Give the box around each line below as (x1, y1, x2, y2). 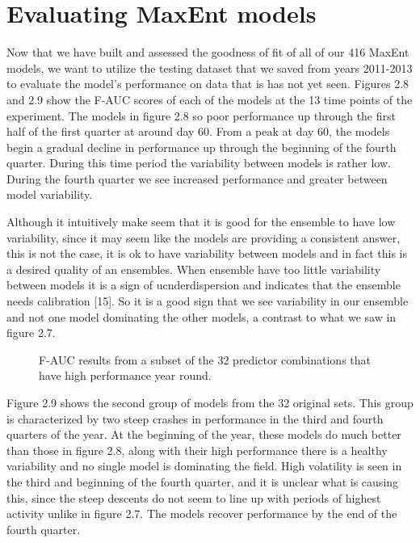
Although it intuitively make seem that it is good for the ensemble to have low (6, 213, 396, 230)
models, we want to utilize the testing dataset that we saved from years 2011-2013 (6, 59, 413, 76)
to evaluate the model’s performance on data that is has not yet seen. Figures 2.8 (6, 75, 409, 92)
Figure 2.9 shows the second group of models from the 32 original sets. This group (6, 394, 414, 410)
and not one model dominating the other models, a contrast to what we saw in (6, 308, 397, 325)
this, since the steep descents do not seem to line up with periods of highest (6, 489, 381, 506)
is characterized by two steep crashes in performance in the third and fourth (6, 410, 384, 427)
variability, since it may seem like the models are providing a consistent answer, (6, 229, 401, 246)
